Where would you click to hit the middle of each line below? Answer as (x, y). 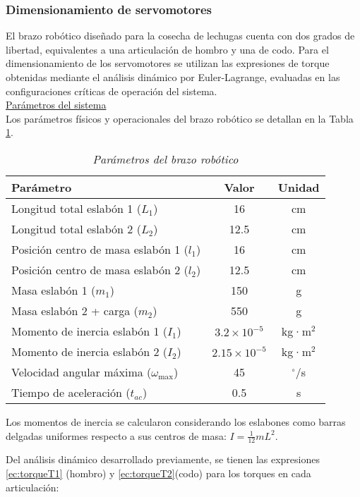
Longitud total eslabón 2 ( (76, 228)
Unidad (299, 187)
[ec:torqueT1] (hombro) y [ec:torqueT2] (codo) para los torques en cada (158, 473)
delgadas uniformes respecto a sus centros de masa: (116, 435)
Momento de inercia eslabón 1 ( (90, 331)
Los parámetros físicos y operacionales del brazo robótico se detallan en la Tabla (180, 118)
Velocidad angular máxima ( (82, 372)
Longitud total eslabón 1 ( (76, 208)
